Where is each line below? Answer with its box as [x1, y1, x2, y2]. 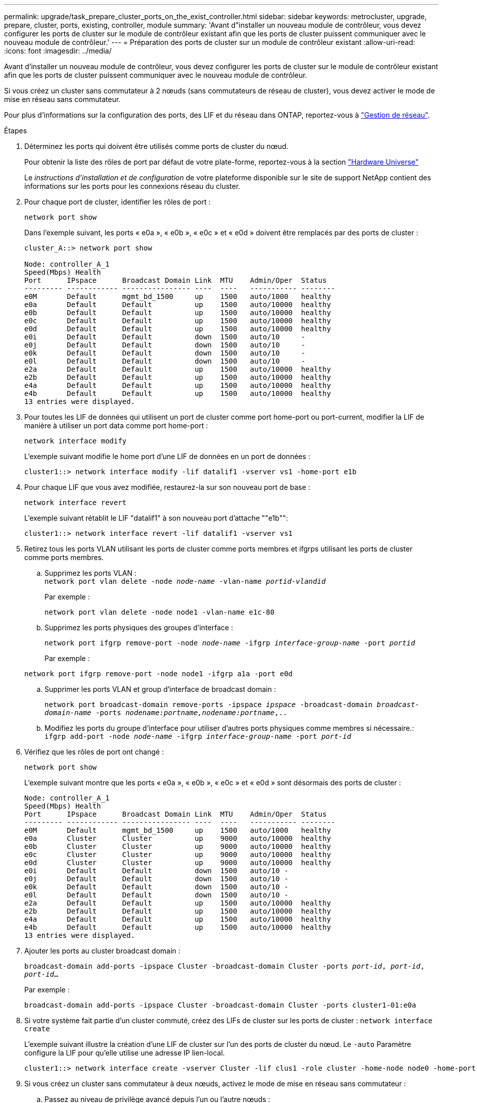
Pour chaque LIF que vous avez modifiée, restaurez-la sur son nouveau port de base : [24, 483, 310, 491]
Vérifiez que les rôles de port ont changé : [24, 747, 164, 756]
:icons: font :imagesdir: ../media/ [4, 46, 112, 55]
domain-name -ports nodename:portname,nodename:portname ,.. [44, 709, 288, 717]
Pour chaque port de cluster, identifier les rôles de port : [24, 197, 211, 206]
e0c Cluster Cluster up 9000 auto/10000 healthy [24, 850, 331, 859]
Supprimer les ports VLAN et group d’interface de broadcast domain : [44, 685, 276, 693]
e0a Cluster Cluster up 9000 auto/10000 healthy [24, 834, 331, 842]
